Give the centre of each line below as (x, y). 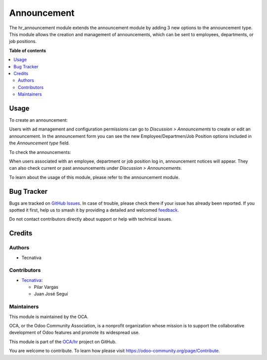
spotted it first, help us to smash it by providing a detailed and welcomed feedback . (94, 210)
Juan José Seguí (51, 294)
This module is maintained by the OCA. (49, 316)
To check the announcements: (40, 152)
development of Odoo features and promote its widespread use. (74, 333)
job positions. (23, 42)
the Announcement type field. (40, 143)
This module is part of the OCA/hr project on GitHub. (63, 342)
